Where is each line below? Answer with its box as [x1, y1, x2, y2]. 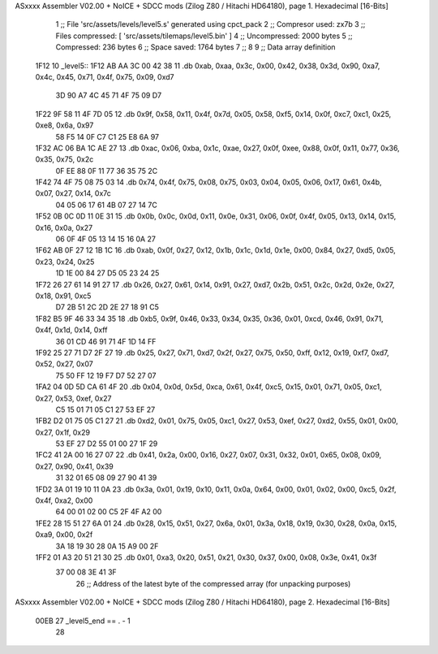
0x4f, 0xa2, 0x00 [35, 496, 93, 505]
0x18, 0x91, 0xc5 [35, 291, 92, 301]
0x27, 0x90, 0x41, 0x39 [35, 461, 114, 471]
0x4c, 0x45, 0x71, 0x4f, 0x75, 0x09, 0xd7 [35, 71, 174, 81]
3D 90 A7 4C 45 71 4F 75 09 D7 [55, 90, 162, 101]
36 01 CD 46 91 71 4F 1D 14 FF [55, 336, 157, 346]
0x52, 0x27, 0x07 [35, 359, 93, 369]
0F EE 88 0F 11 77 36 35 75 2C [55, 166, 158, 175]
